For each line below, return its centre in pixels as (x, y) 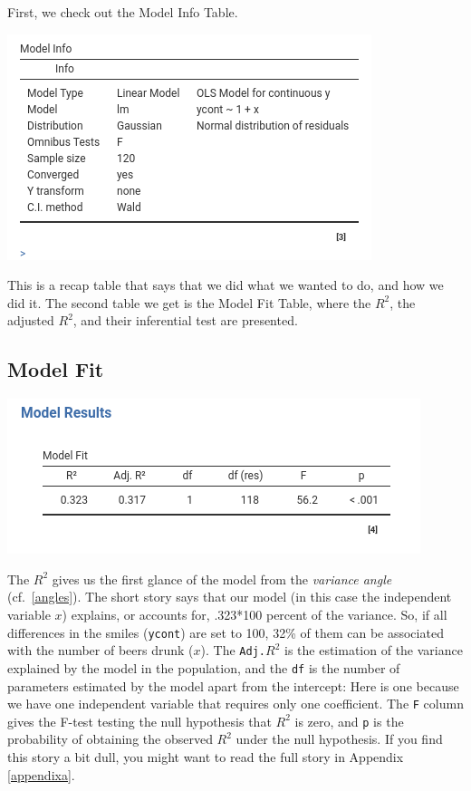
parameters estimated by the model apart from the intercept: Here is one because (233, 685)
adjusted (31, 320)
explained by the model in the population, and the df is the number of (204, 667)
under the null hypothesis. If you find (339, 739)
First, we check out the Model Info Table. (123, 12)
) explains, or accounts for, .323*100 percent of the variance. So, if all (255, 614)
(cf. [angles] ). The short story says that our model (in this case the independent (230, 597)
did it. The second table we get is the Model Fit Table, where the (189, 302)
